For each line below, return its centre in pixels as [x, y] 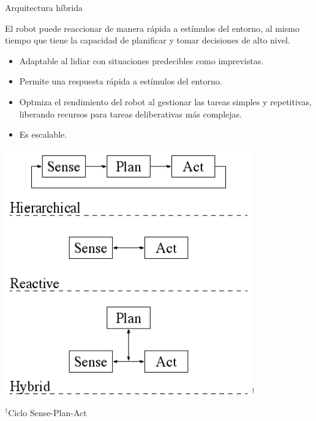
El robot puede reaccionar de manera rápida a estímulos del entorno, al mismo [152, 28]
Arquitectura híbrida [44, 7]
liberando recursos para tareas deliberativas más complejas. [130, 114]
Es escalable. [43, 134]
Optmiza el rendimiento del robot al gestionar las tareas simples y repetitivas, [165, 101]
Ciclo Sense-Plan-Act [47, 412]
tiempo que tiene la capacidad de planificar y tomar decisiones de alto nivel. [148, 40]
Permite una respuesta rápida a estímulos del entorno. [121, 81]
